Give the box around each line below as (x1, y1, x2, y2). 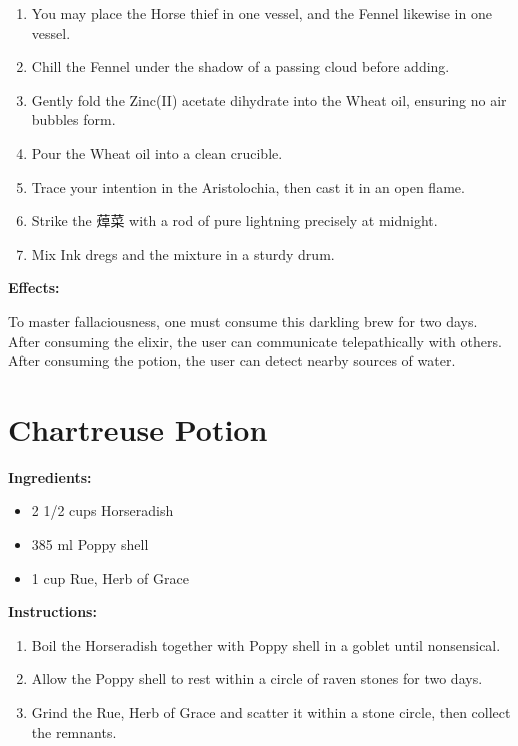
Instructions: (8, 601, 97, 622)
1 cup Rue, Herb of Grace (31, 567, 189, 588)
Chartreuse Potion (8, 408, 268, 449)
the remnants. (31, 721, 117, 742)
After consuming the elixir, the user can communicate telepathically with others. (8, 330, 502, 351)
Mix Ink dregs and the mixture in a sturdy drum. (31, 243, 335, 264)
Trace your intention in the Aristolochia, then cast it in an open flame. (31, 176, 465, 197)
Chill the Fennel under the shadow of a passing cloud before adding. (31, 56, 450, 77)
